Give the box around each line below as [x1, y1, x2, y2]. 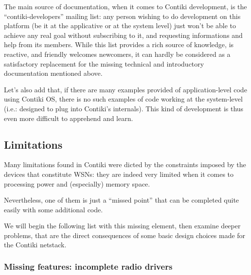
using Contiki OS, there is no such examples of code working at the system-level [4, 94, 243, 104]
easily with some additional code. [4, 204, 103, 214]
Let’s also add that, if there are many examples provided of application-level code [4, 84, 247, 94]
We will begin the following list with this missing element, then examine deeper [4, 221, 241, 231]
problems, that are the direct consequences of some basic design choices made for [4, 230, 246, 240]
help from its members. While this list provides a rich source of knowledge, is [4, 39, 234, 50]
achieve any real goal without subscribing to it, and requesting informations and [4, 30, 243, 40]
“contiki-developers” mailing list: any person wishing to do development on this [4, 11, 241, 21]
